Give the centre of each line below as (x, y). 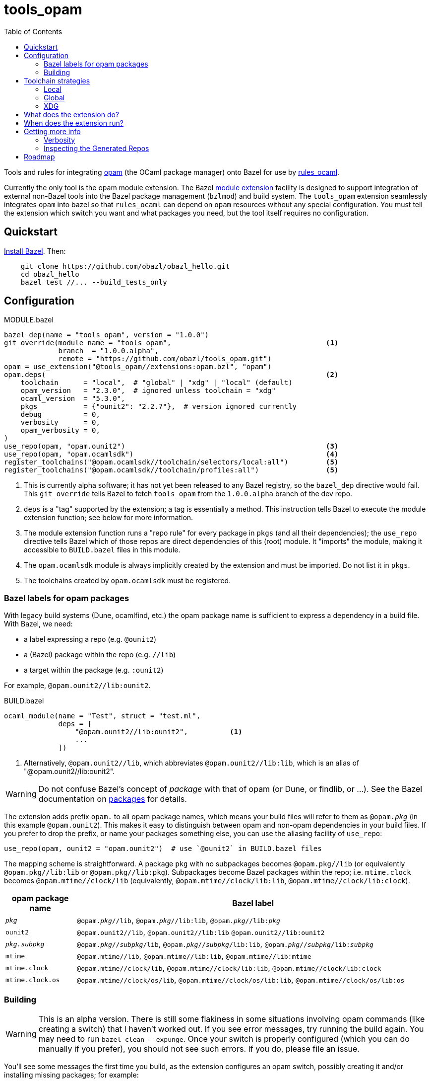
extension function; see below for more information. (109, 518)
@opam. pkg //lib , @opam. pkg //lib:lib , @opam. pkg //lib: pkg (179, 920)
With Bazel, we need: (38, 624)
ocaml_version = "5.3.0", (73, 399)
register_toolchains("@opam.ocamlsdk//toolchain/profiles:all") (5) (171, 470)
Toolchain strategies (57, 80)
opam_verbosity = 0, (60, 430)
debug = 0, (60, 415)
